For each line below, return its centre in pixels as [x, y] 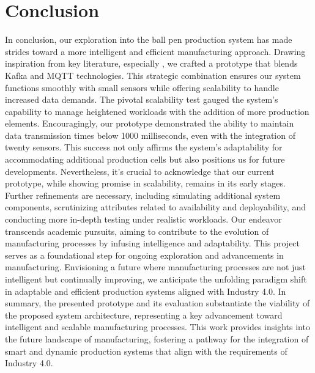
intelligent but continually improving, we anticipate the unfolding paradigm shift [156, 279]
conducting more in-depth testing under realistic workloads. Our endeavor [143, 219]
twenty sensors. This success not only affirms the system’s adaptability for [144, 147]
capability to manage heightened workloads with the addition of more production [157, 111]
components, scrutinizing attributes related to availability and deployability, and [155, 207]
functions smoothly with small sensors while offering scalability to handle [142, 87]
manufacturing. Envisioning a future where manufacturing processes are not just [156, 267]
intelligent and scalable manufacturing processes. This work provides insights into [157, 327]
